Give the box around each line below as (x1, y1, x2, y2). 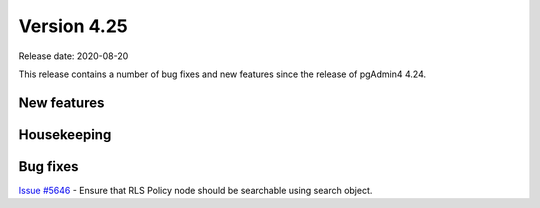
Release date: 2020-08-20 (18, 50, 129, 62)
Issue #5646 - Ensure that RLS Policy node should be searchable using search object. (18, 184, 373, 196)
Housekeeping (18, 126, 112, 143)
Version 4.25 (18, 15, 129, 37)
